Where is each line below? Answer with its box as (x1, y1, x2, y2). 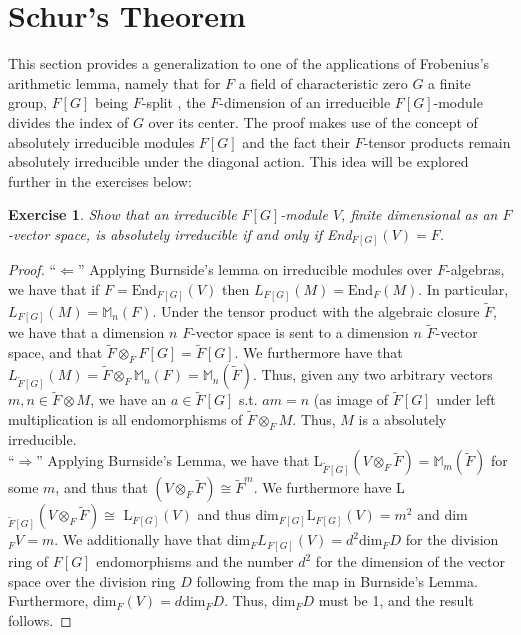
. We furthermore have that (234, 342, 403, 363)
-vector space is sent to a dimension (191, 322, 409, 343)
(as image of (313, 389, 389, 410)
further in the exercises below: (8, 170, 192, 191)
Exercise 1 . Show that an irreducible (8, 204, 237, 225)
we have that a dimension (8, 322, 165, 343)
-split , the (141, 92, 206, 113)
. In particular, (418, 278, 509, 299)
